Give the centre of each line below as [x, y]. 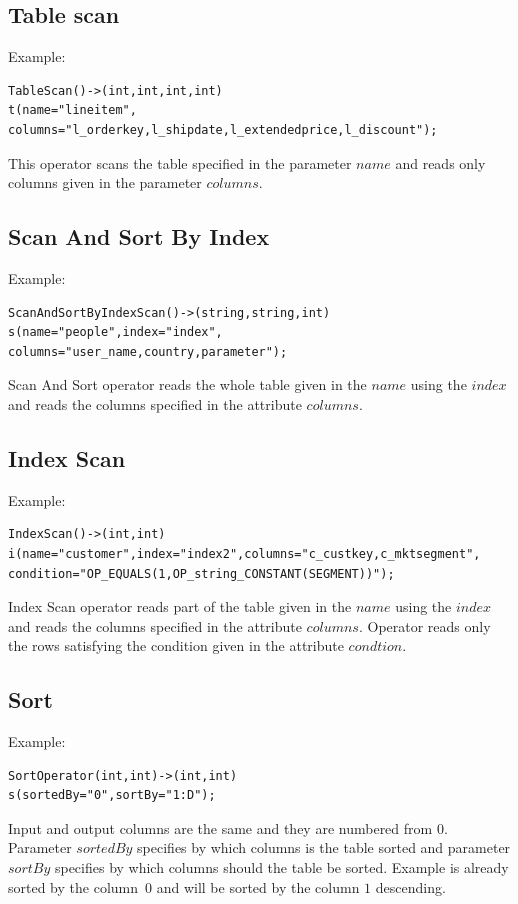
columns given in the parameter [105, 182]
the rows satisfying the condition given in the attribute [176, 645]
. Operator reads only [424, 625]
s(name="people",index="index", [115, 332]
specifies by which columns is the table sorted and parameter [324, 847]
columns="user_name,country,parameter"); [148, 351]
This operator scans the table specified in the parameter [180, 162]
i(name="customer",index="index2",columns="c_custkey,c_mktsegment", [244, 553]
